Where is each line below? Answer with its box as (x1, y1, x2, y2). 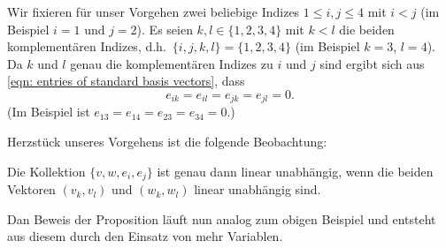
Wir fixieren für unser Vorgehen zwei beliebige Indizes (7, 3, 300, 20)
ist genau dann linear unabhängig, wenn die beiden (157, 162, 434, 180)
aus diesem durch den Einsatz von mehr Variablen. (7, 227, 283, 245)
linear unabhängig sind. (194, 180, 321, 199)
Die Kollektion (7, 162, 86, 180)
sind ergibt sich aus (319, 54, 425, 72)
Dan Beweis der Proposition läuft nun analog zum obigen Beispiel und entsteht (7, 209, 436, 228)
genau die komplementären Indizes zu (70, 54, 273, 72)
